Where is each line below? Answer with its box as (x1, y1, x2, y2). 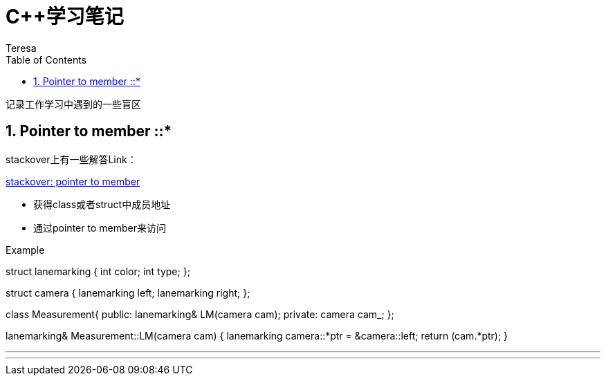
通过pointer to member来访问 (33, 221, 166, 234)
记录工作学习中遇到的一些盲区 (6, 98, 141, 110)
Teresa (6, 41, 37, 54)
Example (6, 243, 45, 256)
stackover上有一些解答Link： (6, 153, 137, 165)
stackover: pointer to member (6, 175, 140, 187)
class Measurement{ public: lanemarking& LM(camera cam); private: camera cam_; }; (6, 308, 394, 320)
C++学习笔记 (6, 5, 124, 28)
